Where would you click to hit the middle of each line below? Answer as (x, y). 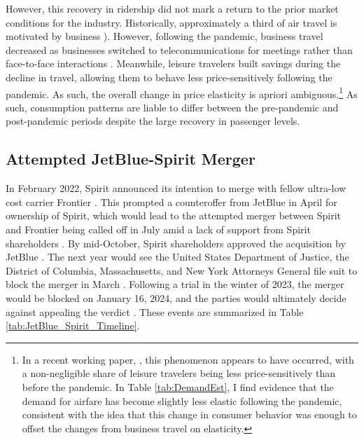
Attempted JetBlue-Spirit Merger (131, 159)
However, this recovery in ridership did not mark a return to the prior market (172, 8)
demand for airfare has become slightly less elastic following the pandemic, (182, 400)
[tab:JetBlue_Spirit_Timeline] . (73, 325)
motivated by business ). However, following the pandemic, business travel (164, 36)
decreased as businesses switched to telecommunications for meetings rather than (179, 49)
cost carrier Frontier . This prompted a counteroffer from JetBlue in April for (171, 201)
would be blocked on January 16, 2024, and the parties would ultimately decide (176, 297)
